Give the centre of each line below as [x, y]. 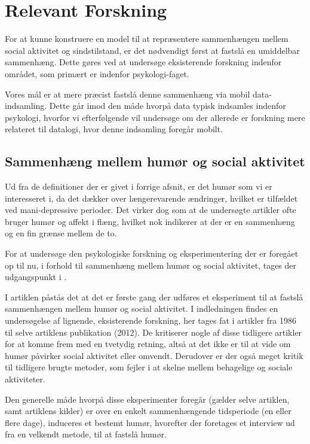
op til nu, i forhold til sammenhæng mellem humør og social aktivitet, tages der [151, 265]
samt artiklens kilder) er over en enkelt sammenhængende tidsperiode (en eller [148, 411]
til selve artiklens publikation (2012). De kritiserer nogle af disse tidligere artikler [154, 332]
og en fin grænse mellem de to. [61, 233]
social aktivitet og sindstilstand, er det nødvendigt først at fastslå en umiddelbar [152, 50]
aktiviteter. [25, 378]
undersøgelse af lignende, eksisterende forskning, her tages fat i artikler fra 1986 [151, 320]
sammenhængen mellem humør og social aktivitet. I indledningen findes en [142, 308]
